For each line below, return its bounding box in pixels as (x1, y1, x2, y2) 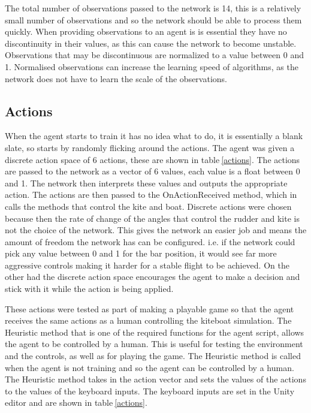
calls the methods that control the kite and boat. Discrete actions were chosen (5, 200, 292, 212)
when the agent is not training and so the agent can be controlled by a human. (5, 361, 294, 373)
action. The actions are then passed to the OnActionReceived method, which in (5, 188, 297, 201)
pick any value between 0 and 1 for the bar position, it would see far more (5, 247, 277, 260)
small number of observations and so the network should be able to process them (5, 13, 302, 26)
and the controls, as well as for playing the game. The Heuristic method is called (5, 349, 301, 362)
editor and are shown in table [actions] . (5, 396, 147, 409)
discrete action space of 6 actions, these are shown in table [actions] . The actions (5, 153, 300, 165)
